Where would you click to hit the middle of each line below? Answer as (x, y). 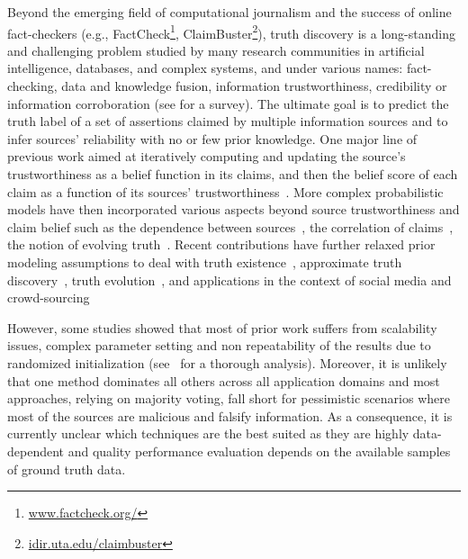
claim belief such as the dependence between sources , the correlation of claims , (230, 226)
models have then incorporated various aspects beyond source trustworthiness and (234, 209)
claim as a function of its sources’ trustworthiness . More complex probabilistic (225, 191)
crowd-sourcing (49, 298)
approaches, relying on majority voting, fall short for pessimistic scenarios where (229, 398)
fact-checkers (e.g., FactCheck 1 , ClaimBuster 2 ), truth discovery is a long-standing (231, 32)
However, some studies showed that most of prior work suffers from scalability (222, 327)
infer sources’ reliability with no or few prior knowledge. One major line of (212, 138)
